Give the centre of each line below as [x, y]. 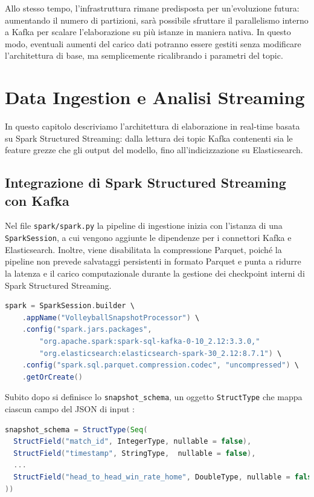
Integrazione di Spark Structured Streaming [146, 183]
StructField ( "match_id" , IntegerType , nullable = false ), [133, 442]
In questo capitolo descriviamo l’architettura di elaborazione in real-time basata [152, 126]
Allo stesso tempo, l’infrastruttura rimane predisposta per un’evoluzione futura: [152, 8]
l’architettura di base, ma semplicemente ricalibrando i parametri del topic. [144, 55]
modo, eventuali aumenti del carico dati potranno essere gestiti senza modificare [153, 43]
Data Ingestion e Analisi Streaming [155, 97]
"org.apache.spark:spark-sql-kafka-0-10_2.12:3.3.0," [150, 341]
